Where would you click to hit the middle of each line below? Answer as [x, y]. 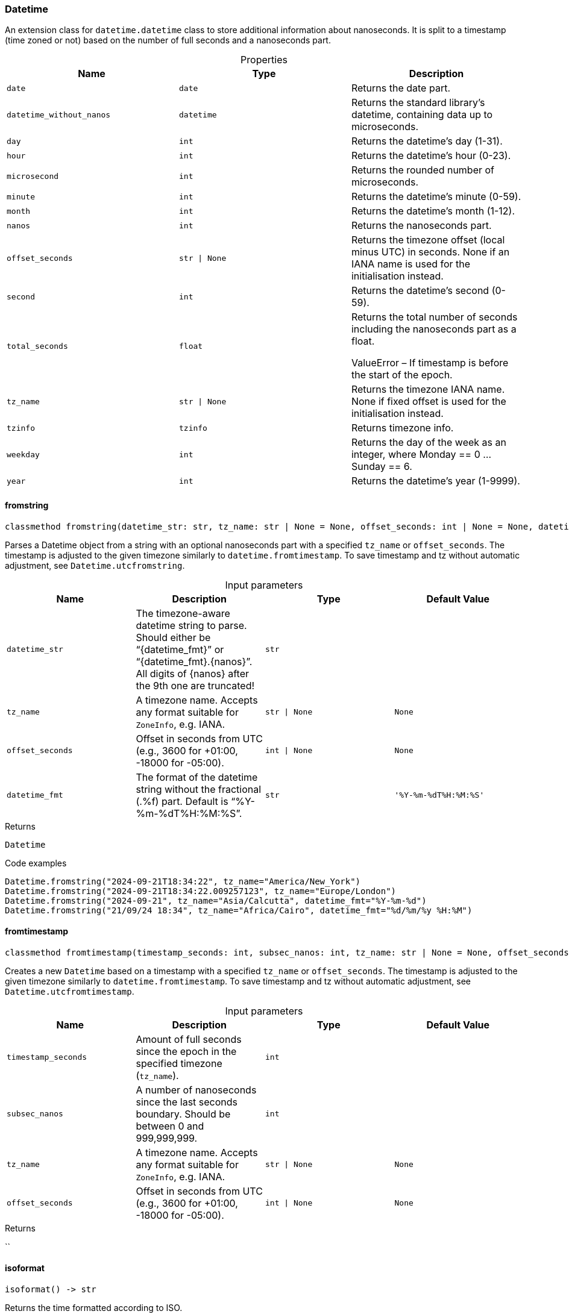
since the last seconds [187, 1102]
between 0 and [170, 1126]
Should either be [173, 637]
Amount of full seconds [189, 1039]
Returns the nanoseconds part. [421, 226]
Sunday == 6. [382, 467]
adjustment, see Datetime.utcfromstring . [95, 565]
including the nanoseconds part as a [434, 329]
